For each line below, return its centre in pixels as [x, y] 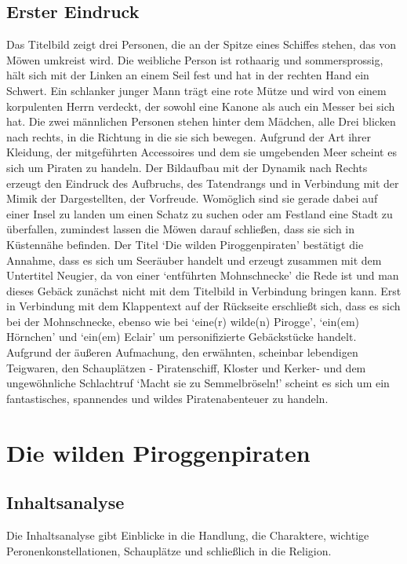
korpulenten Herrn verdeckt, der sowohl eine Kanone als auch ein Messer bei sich [201, 106]
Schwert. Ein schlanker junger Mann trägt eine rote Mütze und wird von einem [196, 90]
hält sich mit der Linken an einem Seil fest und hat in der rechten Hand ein [188, 75]
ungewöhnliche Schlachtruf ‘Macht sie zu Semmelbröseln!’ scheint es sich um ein [198, 383]
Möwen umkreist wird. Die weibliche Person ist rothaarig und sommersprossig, [195, 59]
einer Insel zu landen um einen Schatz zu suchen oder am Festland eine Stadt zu [200, 213]
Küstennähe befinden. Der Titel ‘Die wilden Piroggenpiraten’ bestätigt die [185, 244]
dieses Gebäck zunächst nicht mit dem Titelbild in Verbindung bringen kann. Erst [204, 290]
